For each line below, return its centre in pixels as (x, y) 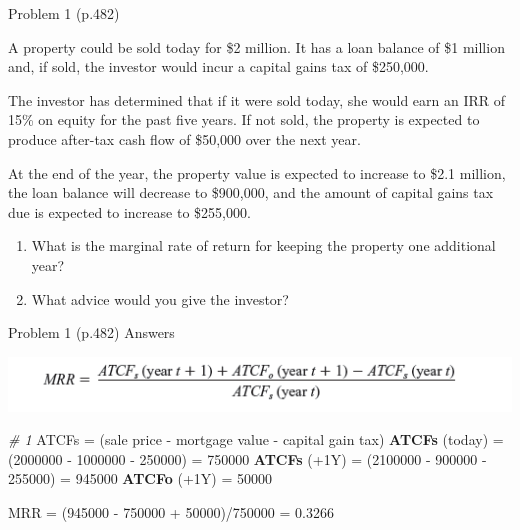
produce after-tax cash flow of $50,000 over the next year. (184, 138)
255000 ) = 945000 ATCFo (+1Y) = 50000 (140, 478)
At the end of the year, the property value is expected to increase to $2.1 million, (257, 172)
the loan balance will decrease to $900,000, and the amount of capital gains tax (251, 192)
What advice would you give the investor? (160, 298)
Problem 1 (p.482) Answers (91, 332)
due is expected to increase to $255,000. (129, 211)
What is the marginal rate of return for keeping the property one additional (263, 245)
